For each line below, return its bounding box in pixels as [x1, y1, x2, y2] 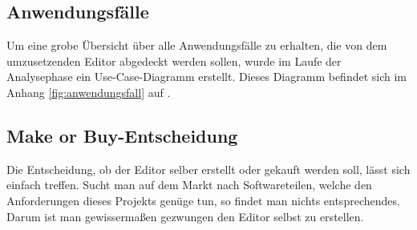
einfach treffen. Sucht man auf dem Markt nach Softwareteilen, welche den [6, 176, 372, 193]
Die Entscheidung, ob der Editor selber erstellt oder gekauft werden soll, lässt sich [6, 160, 411, 177]
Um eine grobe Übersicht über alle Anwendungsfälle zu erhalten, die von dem [6, 37, 387, 54]
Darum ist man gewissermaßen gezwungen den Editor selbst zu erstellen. [6, 208, 364, 224]
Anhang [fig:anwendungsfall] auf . [6, 83, 171, 100]
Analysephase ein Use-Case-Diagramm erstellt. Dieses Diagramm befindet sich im [6, 68, 407, 85]
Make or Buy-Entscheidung [6, 123, 238, 147]
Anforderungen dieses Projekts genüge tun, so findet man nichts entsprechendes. [6, 192, 400, 208]
